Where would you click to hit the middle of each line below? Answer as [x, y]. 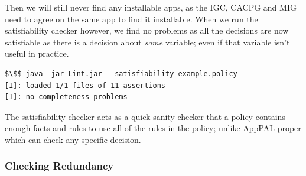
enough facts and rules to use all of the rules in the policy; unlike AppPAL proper [153, 128]
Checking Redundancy [59, 166]
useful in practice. [37, 53]
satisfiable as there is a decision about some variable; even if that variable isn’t [147, 42]
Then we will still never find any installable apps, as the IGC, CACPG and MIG [151, 7]
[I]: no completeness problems [66, 97]
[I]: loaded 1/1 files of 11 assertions [85, 85]
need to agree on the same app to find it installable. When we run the [131, 19]
